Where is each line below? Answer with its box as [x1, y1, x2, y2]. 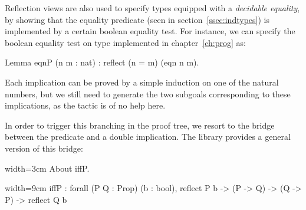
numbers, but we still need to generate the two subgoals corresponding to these [5, 87, 291, 100]
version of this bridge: [5, 142, 83, 154]
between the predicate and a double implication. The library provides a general [5, 130, 291, 143]
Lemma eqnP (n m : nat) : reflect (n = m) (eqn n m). [5, 56, 199, 68]
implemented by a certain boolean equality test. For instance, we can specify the [5, 25, 295, 37]
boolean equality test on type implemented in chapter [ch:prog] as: [5, 36, 246, 48]
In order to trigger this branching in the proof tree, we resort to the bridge [5, 119, 275, 131]
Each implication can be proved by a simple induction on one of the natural [5, 76, 279, 88]
